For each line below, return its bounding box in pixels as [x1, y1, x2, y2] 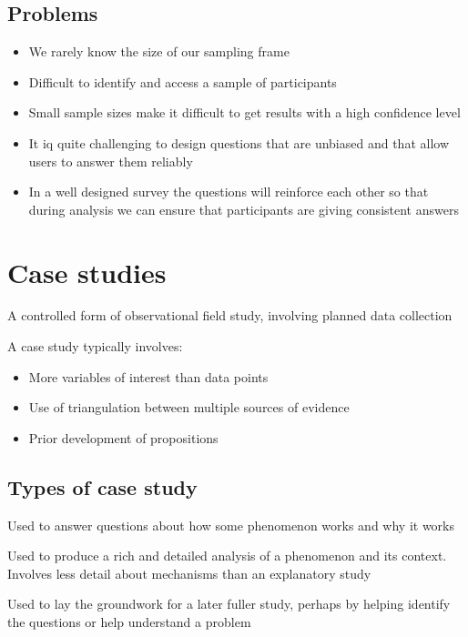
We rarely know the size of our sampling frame [28, 42, 290, 61]
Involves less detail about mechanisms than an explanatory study [7, 563, 371, 582]
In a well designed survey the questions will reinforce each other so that [28, 182, 429, 201]
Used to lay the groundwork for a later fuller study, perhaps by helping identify [7, 594, 451, 613]
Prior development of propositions [28, 428, 219, 447]
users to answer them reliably [28, 151, 193, 170]
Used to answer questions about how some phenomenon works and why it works [7, 515, 455, 534]
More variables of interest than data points [28, 367, 269, 386]
